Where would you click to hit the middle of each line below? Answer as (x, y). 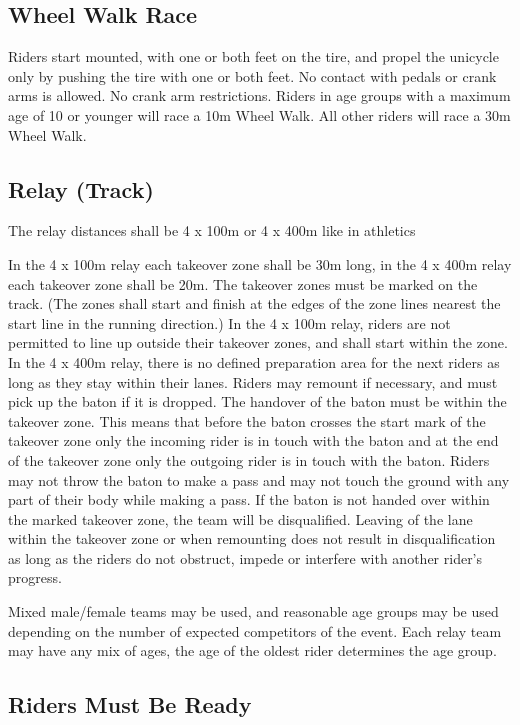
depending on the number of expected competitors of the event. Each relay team (255, 630)
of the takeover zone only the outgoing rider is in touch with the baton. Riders (249, 459)
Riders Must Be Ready (130, 704)
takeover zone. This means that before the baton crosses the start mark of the (247, 420)
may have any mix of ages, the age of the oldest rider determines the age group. (252, 650)
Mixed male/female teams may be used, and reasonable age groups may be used (253, 611)
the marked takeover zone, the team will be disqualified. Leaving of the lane (240, 518)
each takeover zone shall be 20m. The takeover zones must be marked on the (243, 283)
